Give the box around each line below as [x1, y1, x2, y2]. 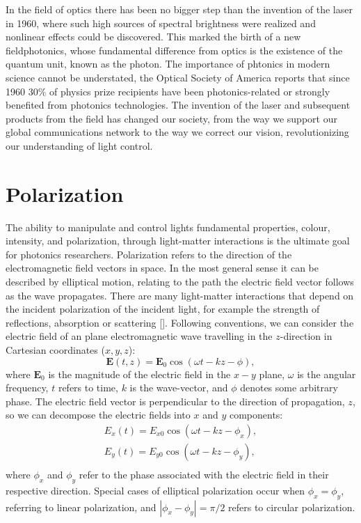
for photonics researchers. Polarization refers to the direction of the [6, 247, 292, 261]
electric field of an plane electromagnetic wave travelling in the [6, 329, 273, 343]
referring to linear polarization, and [6, 499, 157, 514]
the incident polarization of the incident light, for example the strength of [6, 302, 320, 316]
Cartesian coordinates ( [6, 343, 105, 357]
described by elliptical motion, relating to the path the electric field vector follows [6, 274, 354, 289]
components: [229, 407, 283, 422]
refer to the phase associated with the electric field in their [79, 467, 329, 482]
